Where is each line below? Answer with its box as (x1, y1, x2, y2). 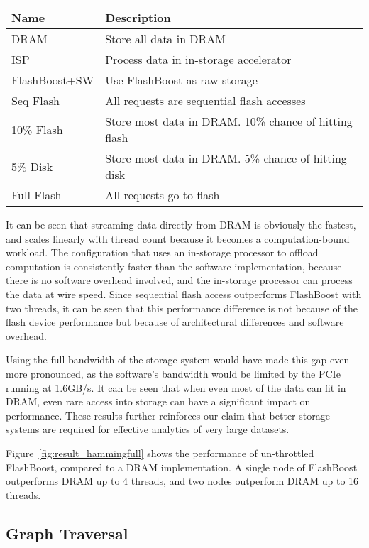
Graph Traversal (6, 522, 128, 544)
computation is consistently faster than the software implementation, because (6, 258, 342, 273)
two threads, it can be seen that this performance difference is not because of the (6, 300, 358, 315)
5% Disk (11, 158, 53, 175)
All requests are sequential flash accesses (105, 92, 306, 109)
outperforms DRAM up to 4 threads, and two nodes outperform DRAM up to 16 (6, 473, 359, 488)
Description (105, 9, 171, 26)
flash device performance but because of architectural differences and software (6, 314, 344, 329)
